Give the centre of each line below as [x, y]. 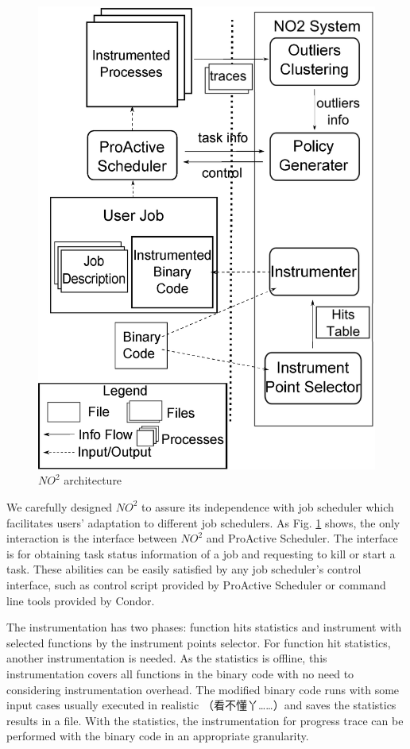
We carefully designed [60, 506]
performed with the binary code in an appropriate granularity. [158, 736]
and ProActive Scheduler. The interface [302, 538]
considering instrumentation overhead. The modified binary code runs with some [203, 689]
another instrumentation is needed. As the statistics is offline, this [167, 658]
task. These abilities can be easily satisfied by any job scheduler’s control [184, 569]
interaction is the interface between [92, 538]
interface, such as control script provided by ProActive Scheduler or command [196, 584]
